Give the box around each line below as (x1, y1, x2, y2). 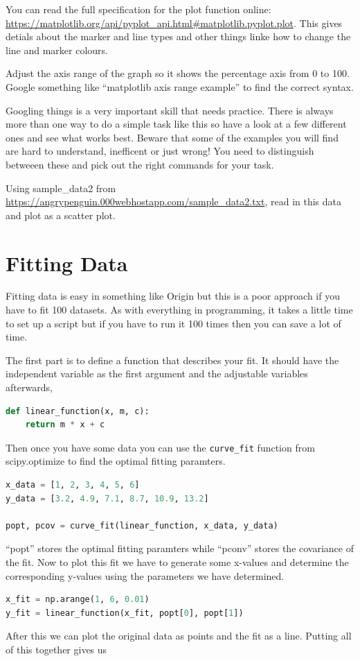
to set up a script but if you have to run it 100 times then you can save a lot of (6, 316, 341, 330)
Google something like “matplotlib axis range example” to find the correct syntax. (6, 79, 354, 94)
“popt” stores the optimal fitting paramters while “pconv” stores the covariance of (6, 541, 354, 556)
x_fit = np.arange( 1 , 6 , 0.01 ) (6, 594, 150, 605)
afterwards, (6, 380, 53, 394)
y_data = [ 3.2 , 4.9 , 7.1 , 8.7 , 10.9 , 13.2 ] (6, 493, 209, 504)
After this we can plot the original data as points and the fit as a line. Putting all (6, 628, 352, 643)
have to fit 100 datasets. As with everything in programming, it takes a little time (6, 302, 353, 317)
